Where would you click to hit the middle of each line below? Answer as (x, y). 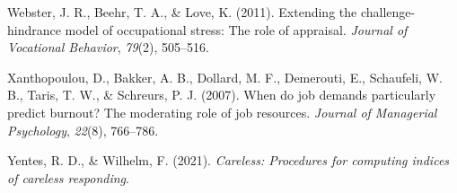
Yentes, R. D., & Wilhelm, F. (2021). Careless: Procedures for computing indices (228, 160)
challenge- (388, 12)
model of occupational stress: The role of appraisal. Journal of (236, 29)
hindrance (34, 29)
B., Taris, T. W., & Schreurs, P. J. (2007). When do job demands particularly (222, 95)
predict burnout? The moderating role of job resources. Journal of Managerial (222, 112)
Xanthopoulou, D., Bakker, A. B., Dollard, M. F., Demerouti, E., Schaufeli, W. (225, 77)
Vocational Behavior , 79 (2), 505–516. (108, 47)
